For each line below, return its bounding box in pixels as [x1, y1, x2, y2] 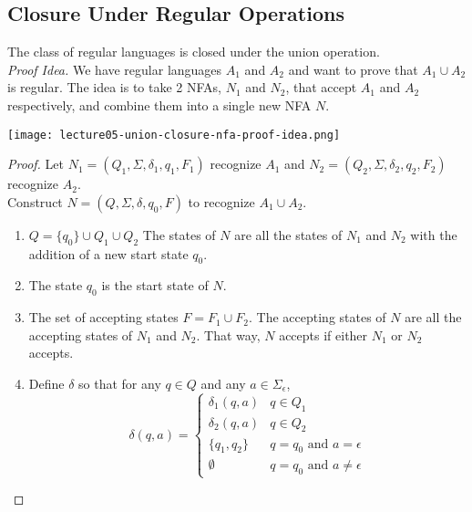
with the [410, 225, 457, 244]
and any [200, 374, 246, 392]
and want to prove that [288, 59, 418, 78]
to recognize [188, 192, 255, 211]
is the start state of [101, 276, 209, 295]
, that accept [285, 78, 357, 97]
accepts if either [279, 325, 368, 344]
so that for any [78, 374, 161, 392]
